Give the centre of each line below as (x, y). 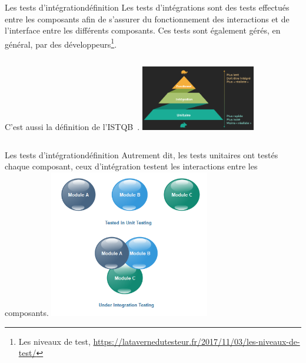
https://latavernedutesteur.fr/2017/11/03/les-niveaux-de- (197, 341)
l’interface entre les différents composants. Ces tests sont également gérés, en (143, 30)
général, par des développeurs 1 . (61, 43)
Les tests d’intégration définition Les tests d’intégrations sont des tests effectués (147, 7)
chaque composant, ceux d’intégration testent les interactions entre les (131, 166)
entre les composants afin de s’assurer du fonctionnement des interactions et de (147, 19)
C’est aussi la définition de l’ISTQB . (72, 127)
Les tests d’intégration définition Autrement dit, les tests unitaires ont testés (142, 154)
